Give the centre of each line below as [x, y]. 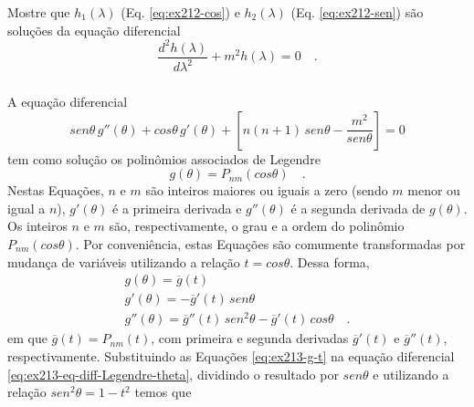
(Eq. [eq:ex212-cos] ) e [180, 12]
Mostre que [39, 12]
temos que [163, 392]
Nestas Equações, [56, 190]
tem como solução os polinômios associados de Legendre [164, 158]
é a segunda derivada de [358, 208]
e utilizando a [411, 374]
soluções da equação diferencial [94, 30]
